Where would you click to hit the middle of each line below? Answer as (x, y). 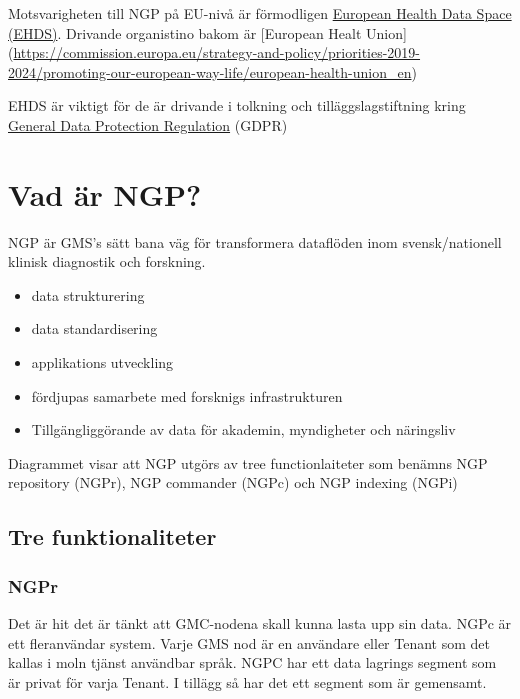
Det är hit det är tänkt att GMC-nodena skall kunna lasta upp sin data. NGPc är (260, 623)
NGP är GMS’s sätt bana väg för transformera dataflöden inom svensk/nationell (255, 241)
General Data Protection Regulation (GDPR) (148, 124)
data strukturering (88, 294)
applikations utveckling (102, 362)
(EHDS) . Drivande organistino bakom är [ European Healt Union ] (207, 32)
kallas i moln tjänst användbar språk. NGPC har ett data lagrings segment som (252, 662)
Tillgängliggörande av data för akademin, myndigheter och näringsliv (243, 429)
